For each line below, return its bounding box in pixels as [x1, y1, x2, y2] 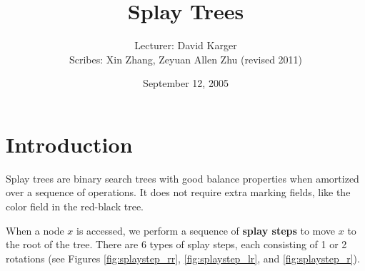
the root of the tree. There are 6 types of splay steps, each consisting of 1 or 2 [6, 237, 347, 252]
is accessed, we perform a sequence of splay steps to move [76, 223, 336, 237]
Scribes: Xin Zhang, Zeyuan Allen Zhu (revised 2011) [69, 51, 303, 66]
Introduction [6, 129, 133, 158]
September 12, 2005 [143, 76, 229, 91]
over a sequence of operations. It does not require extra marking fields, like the [6, 185, 351, 200]
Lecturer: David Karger [134, 38, 237, 53]
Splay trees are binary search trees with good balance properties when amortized [6, 170, 359, 185]
